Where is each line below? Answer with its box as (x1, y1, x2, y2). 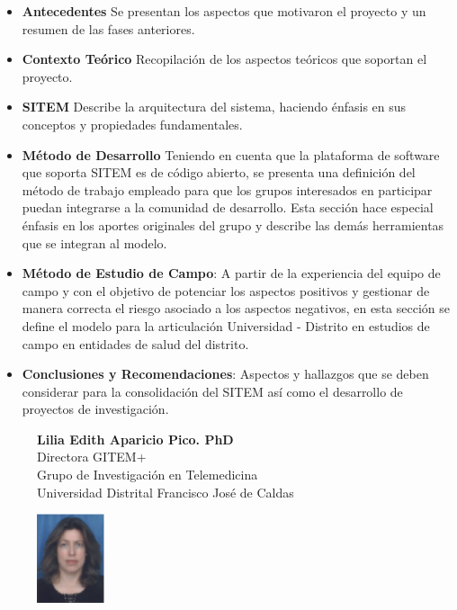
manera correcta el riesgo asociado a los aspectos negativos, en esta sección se (22, 299, 450, 318)
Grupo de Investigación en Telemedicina (37, 465, 258, 484)
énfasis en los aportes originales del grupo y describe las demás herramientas (22, 215, 444, 234)
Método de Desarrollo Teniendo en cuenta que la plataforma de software (22, 145, 440, 164)
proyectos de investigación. (22, 399, 169, 418)
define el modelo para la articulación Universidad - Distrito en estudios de (22, 316, 430, 335)
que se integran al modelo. (22, 233, 167, 252)
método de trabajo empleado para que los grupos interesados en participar (22, 180, 433, 199)
